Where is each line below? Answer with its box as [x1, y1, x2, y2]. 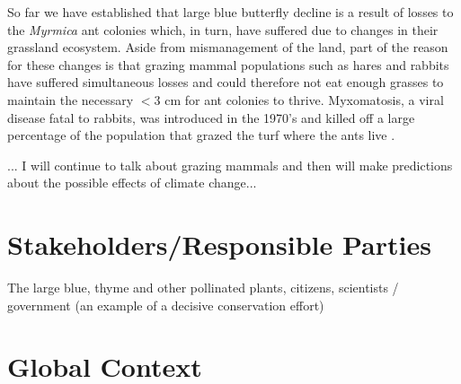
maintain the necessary [7, 90, 134, 109]
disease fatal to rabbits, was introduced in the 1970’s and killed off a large [7, 108, 415, 127]
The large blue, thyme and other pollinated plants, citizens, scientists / [7, 278, 399, 297]
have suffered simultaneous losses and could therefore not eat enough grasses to [7, 73, 444, 92]
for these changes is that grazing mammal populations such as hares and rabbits [7, 55, 449, 74]
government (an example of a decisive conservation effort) [7, 295, 324, 314]
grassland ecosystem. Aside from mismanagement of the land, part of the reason [7, 38, 448, 57]
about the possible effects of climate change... [7, 173, 257, 192]
